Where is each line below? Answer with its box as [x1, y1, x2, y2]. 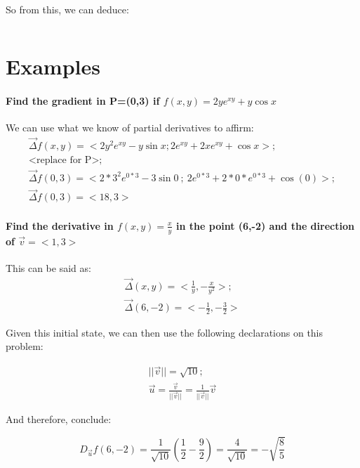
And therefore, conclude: [6, 412, 112, 427]
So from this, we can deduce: [6, 2, 129, 16]
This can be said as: [6, 260, 91, 275]
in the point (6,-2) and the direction [176, 218, 354, 233]
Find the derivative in [6, 218, 114, 233]
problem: [6, 339, 44, 353]
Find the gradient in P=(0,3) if [6, 93, 160, 108]
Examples [6, 51, 100, 80]
